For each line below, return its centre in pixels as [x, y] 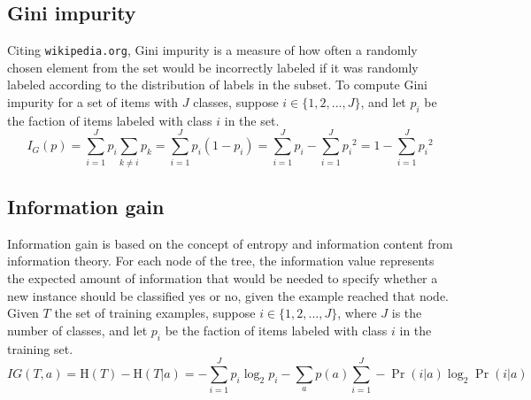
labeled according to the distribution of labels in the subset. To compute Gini [217, 85]
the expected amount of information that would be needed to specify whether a [223, 277]
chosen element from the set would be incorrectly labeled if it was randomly [213, 67]
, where [357, 313]
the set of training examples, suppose [155, 313]
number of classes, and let [77, 330]
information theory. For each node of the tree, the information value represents [221, 261]
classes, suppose [236, 102]
